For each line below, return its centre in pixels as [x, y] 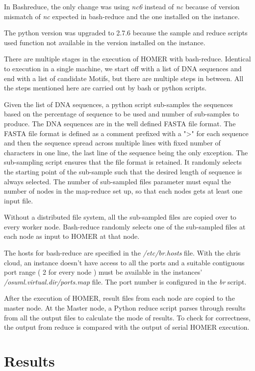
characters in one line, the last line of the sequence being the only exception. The [126, 152]
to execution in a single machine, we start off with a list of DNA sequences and [123, 68]
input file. [19, 200]
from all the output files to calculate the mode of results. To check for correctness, [127, 317]
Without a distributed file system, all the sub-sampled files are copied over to [120, 217]
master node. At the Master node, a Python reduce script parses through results [125, 308]
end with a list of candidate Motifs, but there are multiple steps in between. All [124, 78]
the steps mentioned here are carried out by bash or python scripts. [105, 88]
